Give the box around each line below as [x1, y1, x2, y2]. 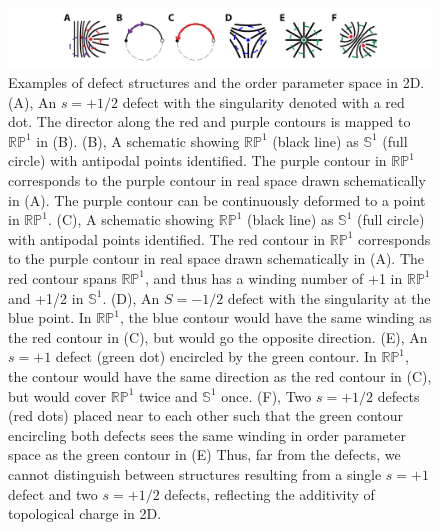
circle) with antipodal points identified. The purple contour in [8, 150, 387, 171]
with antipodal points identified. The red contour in [8, 228, 326, 249]
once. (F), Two [221, 385, 312, 406]
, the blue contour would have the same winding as [119, 307, 432, 328]
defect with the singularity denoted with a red [122, 91, 405, 112]
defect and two [8, 483, 98, 504]
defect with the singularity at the [227, 287, 431, 308]
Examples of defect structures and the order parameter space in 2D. [8, 72, 425, 93]
